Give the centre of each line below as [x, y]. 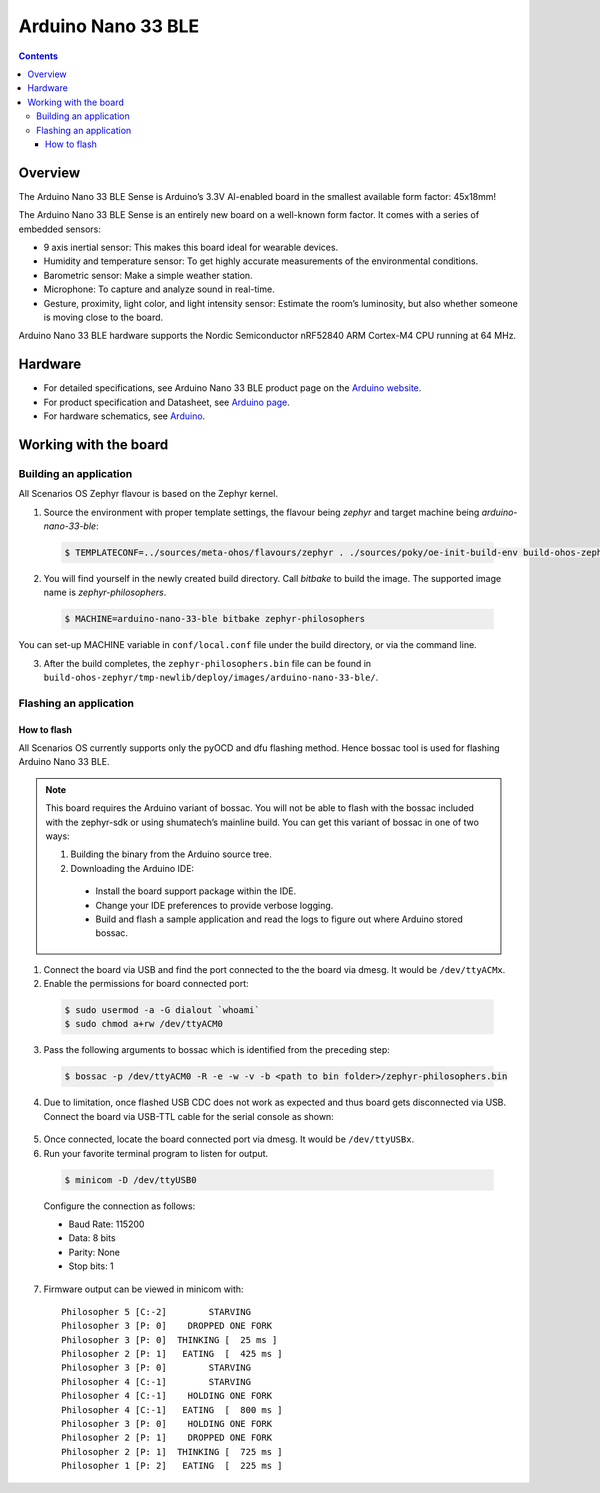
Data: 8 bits [92, 1238]
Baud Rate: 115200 [106, 1224]
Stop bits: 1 [91, 1266]
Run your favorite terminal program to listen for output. [156, 1153]
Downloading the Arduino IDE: [132, 868]
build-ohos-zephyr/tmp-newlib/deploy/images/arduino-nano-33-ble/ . [211, 677]
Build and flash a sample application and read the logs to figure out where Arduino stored [279, 919]
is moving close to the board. [103, 317]
